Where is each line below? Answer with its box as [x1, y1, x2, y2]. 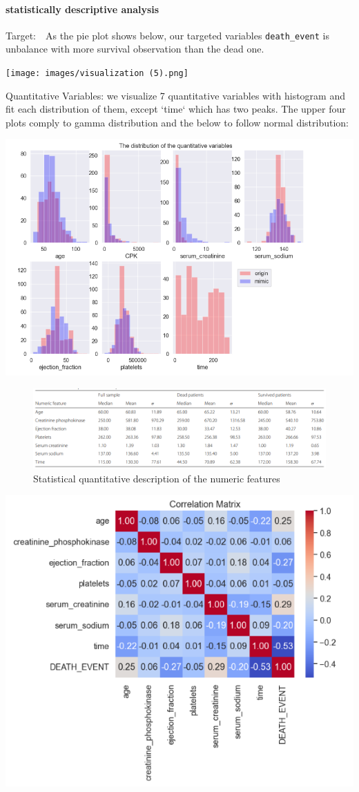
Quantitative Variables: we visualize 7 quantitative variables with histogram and [6, 88, 345, 102]
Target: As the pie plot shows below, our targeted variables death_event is [6, 28, 329, 42]
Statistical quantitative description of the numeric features [33, 471, 280, 485]
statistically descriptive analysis [6, 1, 159, 16]
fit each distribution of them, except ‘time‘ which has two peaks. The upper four [6, 102, 346, 116]
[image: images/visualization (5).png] [6, 68, 188, 79]
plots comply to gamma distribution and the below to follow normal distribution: [6, 115, 349, 129]
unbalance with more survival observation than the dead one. [6, 41, 264, 56]
